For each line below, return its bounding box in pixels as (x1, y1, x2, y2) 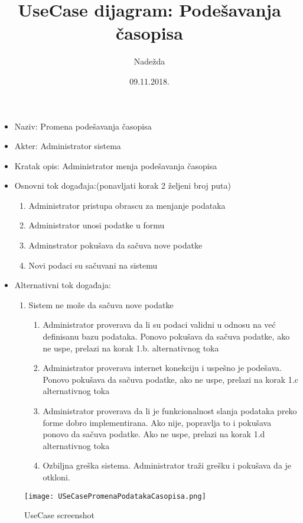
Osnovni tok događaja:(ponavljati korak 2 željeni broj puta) (14, 179, 231, 192)
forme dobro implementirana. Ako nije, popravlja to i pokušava (43, 416, 272, 428)
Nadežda (133, 55, 165, 67)
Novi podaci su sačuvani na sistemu (28, 259, 158, 271)
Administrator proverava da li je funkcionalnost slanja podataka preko (43, 405, 297, 417)
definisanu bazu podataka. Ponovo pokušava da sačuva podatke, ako (43, 330, 290, 343)
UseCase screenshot (24, 509, 95, 521)
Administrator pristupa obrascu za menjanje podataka (28, 199, 226, 211)
